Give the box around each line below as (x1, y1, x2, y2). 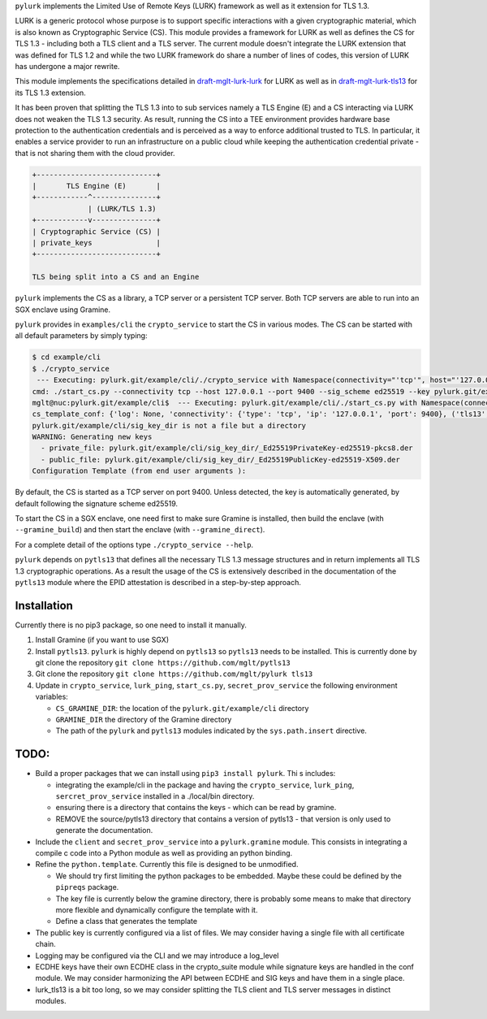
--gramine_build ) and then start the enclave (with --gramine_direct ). (15, 525, 265, 535)
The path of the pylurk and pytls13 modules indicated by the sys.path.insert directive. (55, 726, 367, 735)
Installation (15, 598, 73, 613)
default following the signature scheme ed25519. (15, 498, 179, 508)
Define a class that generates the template (55, 917, 198, 926)
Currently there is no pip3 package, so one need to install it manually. (15, 620, 247, 630)
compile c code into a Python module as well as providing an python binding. (35, 848, 293, 858)
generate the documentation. (55, 826, 153, 835)
